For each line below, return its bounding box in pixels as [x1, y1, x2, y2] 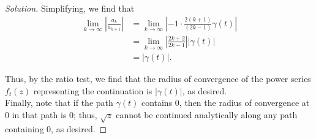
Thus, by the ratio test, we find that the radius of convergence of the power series [5, 72, 311, 85]
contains [141, 96, 173, 109]
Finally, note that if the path [5, 96, 113, 109]
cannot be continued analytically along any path [116, 108, 298, 121]
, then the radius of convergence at [179, 96, 310, 109]
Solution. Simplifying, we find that [5, 2, 135, 14]
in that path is [12, 108, 67, 121]
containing [5, 122, 44, 135]
